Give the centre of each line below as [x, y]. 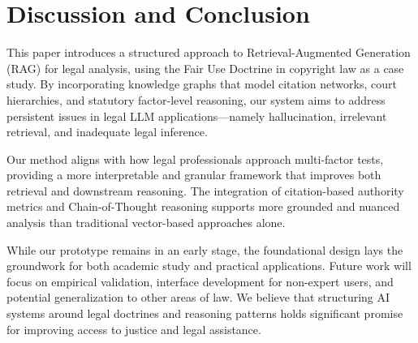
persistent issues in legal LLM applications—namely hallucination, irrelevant [197, 116]
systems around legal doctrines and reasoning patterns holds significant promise [205, 313]
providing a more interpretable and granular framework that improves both [194, 175]
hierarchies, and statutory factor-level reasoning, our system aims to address [196, 99]
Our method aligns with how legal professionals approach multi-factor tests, [195, 159]
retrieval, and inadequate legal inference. [107, 132]
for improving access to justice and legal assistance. [134, 329]
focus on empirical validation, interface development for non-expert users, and [200, 281]
